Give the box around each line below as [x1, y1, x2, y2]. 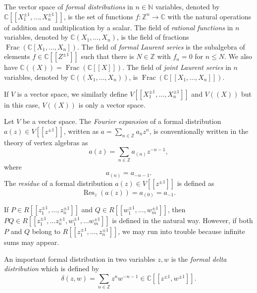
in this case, [4, 99, 40, 110]
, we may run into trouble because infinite [118, 226, 245, 236]
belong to [32, 226, 60, 236]
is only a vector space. [78, 99, 146, 110]
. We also [224, 51, 253, 61]
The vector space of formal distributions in [4, 1, 133, 11]
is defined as [177, 177, 214, 188]
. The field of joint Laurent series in [122, 62, 231, 72]
